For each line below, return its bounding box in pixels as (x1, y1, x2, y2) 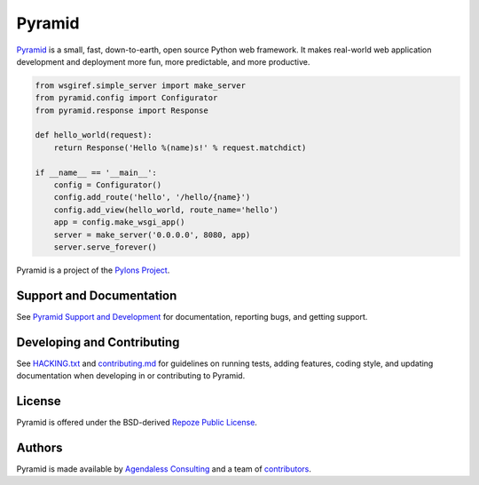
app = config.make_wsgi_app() (53, 218, 185, 227)
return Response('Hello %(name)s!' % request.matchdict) (53, 142, 307, 153)
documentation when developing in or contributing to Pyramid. (16, 370, 246, 381)
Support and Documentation (16, 288, 177, 303)
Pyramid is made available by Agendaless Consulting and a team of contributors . (16, 464, 312, 474)
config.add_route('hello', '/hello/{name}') (53, 192, 251, 203)
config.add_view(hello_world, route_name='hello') (53, 204, 279, 215)
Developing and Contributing (16, 334, 180, 350)
